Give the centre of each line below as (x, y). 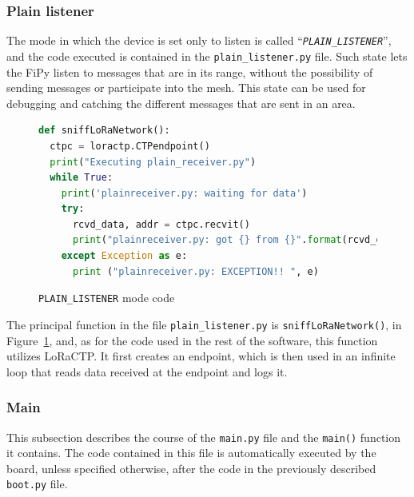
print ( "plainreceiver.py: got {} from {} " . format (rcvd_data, (239, 240)
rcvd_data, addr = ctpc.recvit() (161, 224)
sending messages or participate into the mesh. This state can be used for (186, 87)
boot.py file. (37, 484)
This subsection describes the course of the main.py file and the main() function (204, 437)
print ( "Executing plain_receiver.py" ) (153, 162)
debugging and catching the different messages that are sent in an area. (181, 103)
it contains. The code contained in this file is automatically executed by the (191, 453)
